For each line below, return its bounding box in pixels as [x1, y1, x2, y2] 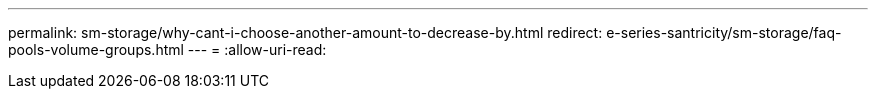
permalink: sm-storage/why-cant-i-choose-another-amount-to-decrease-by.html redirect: [8, 24, 603, 41]
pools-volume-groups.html [8, 41, 184, 58]
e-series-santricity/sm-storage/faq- [606, 24, 842, 41]
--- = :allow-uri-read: [187, 41, 327, 58]
